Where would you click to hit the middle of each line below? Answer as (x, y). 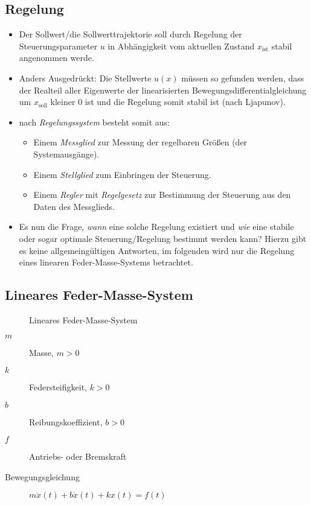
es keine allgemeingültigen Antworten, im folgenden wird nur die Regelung (157, 250)
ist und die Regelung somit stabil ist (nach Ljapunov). (185, 102)
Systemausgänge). (66, 154)
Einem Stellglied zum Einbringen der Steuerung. (122, 174)
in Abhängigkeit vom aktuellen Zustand (181, 46)
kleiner (63, 102)
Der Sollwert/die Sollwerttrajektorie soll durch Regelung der (130, 34)
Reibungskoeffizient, (66, 421)
